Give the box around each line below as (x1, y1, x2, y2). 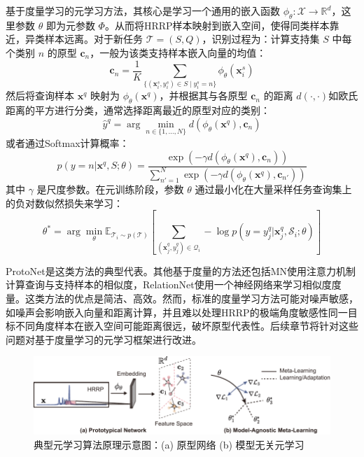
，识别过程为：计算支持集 (202, 31, 320, 46)
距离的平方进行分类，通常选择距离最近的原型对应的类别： (6, 103, 270, 118)
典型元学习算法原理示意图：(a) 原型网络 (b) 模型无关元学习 (34, 437, 304, 451)
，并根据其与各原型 (159, 88, 248, 103)
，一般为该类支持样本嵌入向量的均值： (90, 45, 267, 59)
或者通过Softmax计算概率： (6, 135, 129, 150)
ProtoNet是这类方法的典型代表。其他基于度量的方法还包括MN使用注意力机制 (6, 263, 356, 278)
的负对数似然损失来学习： (6, 195, 123, 210)
